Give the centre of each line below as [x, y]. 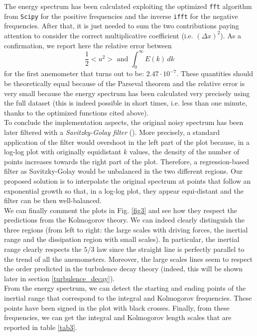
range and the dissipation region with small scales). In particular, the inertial [122, 239]
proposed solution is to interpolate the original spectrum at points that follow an [128, 180]
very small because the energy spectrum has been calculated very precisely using [127, 93]
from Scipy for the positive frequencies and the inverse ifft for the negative [121, 16]
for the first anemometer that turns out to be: [74, 73]
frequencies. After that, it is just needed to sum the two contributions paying [122, 26]
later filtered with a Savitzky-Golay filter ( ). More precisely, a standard [112, 132]
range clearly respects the [43, 249]
